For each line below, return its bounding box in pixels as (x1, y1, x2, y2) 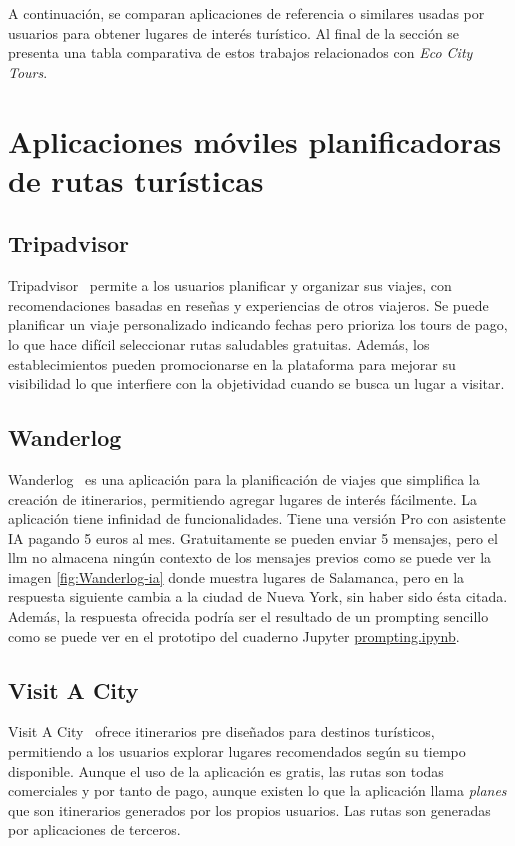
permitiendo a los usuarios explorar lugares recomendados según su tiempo (8, 741, 466, 762)
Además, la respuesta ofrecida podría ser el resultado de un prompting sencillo (8, 606, 489, 627)
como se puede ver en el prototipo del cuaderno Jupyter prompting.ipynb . (8, 625, 460, 646)
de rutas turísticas (8, 159, 264, 200)
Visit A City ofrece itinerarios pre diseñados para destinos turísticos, (8, 721, 435, 742)
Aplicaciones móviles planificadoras (8, 120, 502, 161)
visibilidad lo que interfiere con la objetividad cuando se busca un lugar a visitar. (8, 373, 505, 394)
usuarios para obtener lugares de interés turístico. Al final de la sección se (8, 22, 460, 43)
